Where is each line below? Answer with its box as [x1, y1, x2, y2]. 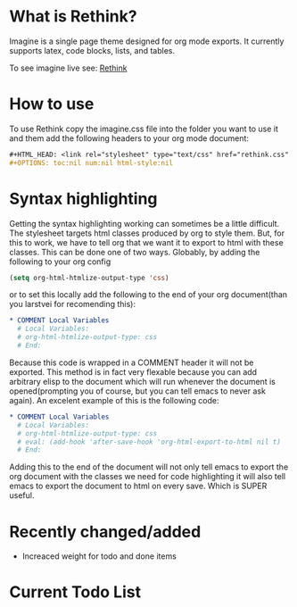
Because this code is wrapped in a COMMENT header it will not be [9, 357, 254, 368]
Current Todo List [9, 582, 141, 603]
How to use [9, 94, 95, 114]
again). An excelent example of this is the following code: [9, 395, 219, 405]
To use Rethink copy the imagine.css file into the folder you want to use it [9, 123, 279, 134]
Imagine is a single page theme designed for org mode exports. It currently [9, 36, 285, 46]
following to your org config [9, 256, 111, 267]
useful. [9, 490, 35, 501]
